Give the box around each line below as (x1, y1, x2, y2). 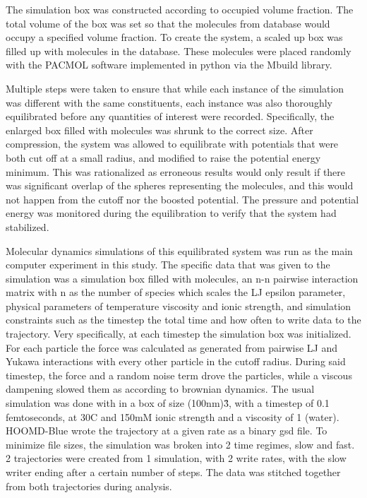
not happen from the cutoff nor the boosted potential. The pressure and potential (6, 191, 359, 206)
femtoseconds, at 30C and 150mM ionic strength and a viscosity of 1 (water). (6, 409, 339, 424)
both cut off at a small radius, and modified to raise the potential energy (6, 150, 321, 165)
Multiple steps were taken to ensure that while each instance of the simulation (6, 81, 344, 95)
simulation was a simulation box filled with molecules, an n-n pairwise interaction (6, 271, 359, 285)
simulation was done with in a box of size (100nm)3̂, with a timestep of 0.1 (6, 396, 330, 410)
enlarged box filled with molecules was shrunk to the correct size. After (6, 122, 313, 137)
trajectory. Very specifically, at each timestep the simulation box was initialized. (6, 326, 351, 341)
